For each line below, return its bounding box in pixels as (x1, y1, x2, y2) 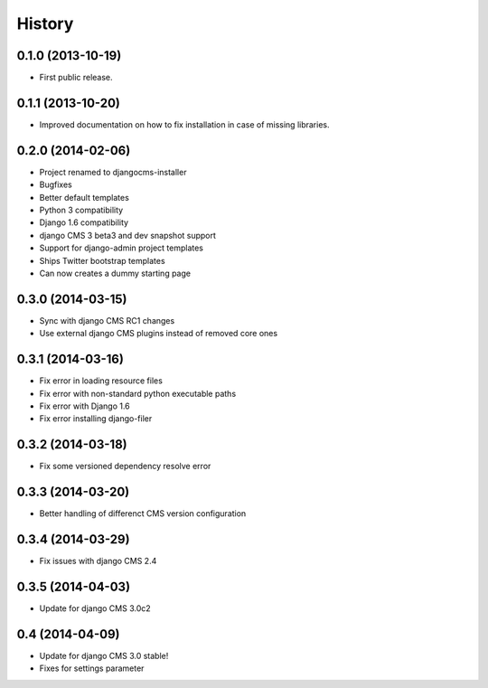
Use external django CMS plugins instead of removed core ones (39, 328, 278, 339)
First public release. (39, 72, 113, 83)
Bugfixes (39, 179, 72, 190)
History (16, 14, 74, 33)
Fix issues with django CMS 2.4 (39, 556, 157, 567)
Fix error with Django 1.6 (39, 401, 130, 411)
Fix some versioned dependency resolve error (39, 461, 211, 472)
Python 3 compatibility (39, 204, 124, 216)
